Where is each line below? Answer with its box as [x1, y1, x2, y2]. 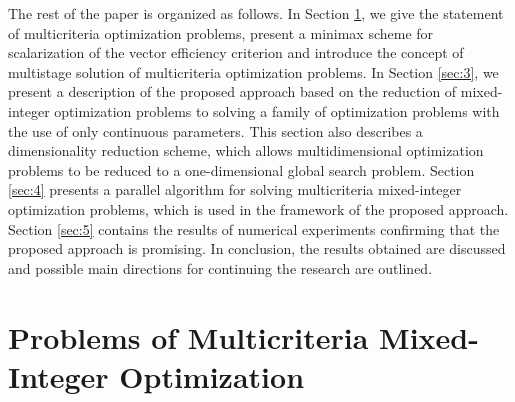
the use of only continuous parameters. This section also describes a [8, 120, 423, 141]
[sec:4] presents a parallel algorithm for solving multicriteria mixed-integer [8, 179, 462, 200]
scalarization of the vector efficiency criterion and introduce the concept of [8, 42, 464, 63]
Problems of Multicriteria [8, 316, 369, 357]
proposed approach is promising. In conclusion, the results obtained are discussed [8, 238, 506, 259]
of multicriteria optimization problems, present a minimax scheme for [8, 22, 434, 43]
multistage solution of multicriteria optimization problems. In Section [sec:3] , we [8, 61, 499, 82]
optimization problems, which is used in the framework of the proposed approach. [8, 198, 509, 219]
